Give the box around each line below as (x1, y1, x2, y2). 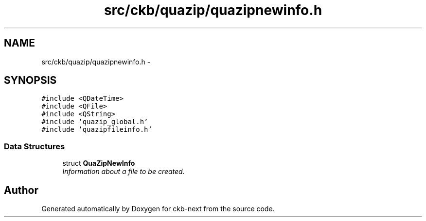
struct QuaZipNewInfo (62, 159, 135, 168)
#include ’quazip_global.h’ (41, 118, 148, 126)
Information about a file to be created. (62, 167, 185, 176)
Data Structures (4, 141, 65, 151)
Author (4, 184, 38, 196)
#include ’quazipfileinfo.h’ (41, 126, 152, 134)
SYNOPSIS (4, 74, 57, 87)
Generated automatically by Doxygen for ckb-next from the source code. (41, 205, 275, 213)
